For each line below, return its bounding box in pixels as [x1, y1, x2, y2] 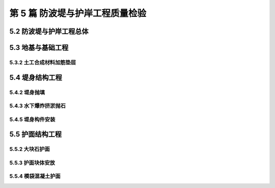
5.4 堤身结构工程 [9, 73, 62, 82]
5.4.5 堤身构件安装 [9, 116, 56, 123]
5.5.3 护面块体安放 [9, 159, 56, 166]
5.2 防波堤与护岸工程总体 [9, 27, 89, 36]
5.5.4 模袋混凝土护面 [9, 173, 61, 180]
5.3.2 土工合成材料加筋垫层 [9, 59, 76, 66]
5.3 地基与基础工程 [9, 43, 69, 52]
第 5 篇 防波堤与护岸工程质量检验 [9, 8, 147, 19]
